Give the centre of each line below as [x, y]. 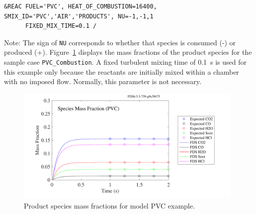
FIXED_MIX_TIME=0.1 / [61, 26]
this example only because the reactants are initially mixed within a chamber [122, 71]
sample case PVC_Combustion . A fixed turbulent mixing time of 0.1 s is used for [126, 62]
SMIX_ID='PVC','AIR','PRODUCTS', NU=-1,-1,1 [79, 16]
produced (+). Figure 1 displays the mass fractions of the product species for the [128, 52]
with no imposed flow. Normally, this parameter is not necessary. [103, 81]
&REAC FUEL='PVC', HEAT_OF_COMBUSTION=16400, [81, 6]
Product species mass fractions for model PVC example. [109, 205]
